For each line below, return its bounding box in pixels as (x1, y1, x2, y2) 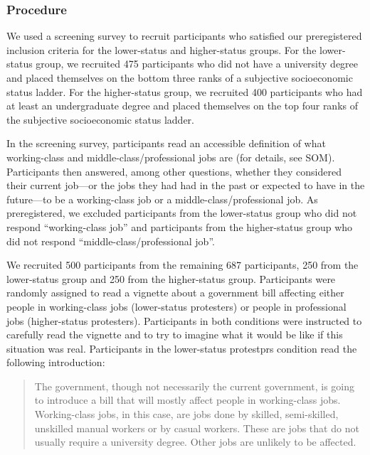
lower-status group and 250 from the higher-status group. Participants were (6, 271, 336, 286)
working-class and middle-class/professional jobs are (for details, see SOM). (6, 149, 335, 164)
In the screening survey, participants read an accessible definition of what (6, 136, 326, 151)
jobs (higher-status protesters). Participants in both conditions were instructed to (6, 313, 362, 328)
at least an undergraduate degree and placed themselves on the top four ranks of (6, 98, 359, 113)
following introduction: (6, 355, 105, 370)
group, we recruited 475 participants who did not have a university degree (36, 56, 359, 71)
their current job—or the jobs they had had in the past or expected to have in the (6, 178, 365, 193)
